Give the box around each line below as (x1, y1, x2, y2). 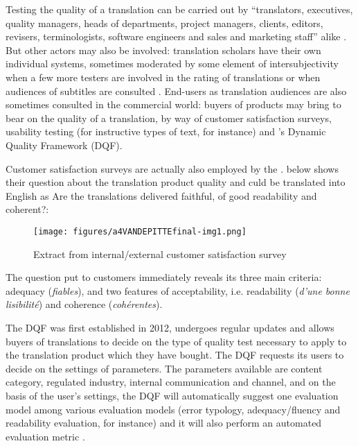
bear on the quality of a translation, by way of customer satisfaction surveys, (6, 110, 332, 125)
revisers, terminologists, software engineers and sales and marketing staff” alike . (6, 29, 347, 44)
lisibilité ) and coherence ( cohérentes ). (6, 297, 163, 311)
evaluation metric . (6, 429, 85, 443)
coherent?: (6, 202, 49, 216)
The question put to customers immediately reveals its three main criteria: (6, 270, 322, 284)
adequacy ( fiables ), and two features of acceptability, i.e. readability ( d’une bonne (6, 283, 350, 298)
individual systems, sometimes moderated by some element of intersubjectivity (6, 56, 339, 71)
